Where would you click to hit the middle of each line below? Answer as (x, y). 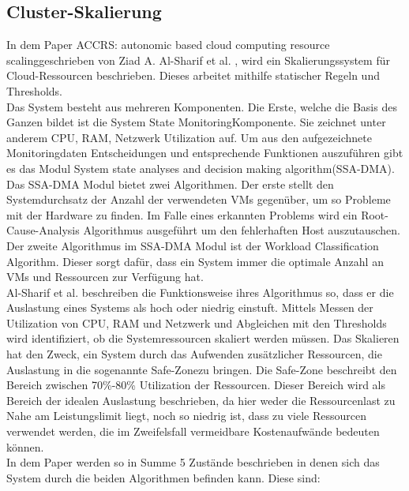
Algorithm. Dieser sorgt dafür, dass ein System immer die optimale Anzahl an (195, 261)
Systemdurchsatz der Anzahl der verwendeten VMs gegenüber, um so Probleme (199, 199)
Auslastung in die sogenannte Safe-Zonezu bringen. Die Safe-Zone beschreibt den (202, 369)
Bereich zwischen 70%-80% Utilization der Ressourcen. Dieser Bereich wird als (196, 385)
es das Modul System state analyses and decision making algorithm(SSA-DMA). (201, 168)
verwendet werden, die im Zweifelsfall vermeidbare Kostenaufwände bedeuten (193, 431)
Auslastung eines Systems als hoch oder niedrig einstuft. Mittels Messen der (190, 307)
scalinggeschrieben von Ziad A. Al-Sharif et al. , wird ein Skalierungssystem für (198, 60)
